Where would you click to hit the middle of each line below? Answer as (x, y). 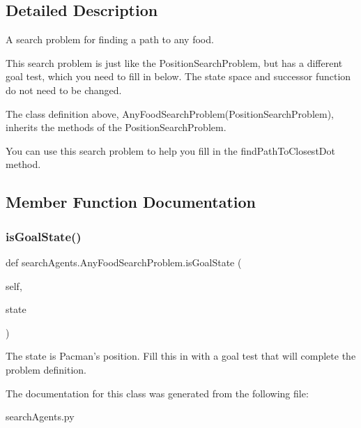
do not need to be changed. (64, 90)
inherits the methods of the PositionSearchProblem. (116, 127)
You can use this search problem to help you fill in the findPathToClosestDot (170, 150)
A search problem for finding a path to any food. (110, 39)
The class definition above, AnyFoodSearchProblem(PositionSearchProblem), (170, 113)
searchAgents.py (40, 416)
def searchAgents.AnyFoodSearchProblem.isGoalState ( (124, 262)
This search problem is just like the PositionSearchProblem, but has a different (174, 62)
